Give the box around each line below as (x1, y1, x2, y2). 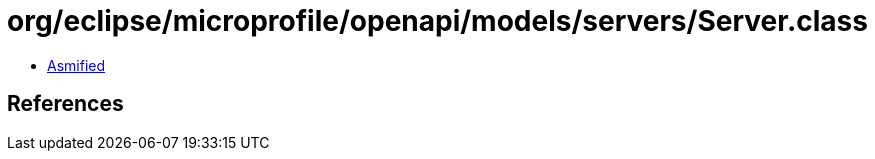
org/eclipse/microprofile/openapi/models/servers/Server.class (7, 4, 868, 38)
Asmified (47, 56, 106, 74)
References (7, 91, 124, 117)
